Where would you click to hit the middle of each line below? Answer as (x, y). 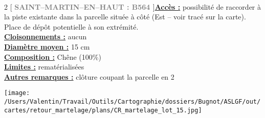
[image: (17, 93)
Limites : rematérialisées (44, 67)
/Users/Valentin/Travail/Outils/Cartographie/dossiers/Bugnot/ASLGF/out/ (132, 102)
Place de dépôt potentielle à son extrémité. (71, 26)
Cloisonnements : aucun (46, 37)
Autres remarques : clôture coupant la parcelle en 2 (89, 76)
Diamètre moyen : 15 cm (47, 46)
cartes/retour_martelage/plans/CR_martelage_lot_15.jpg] (103, 110)
